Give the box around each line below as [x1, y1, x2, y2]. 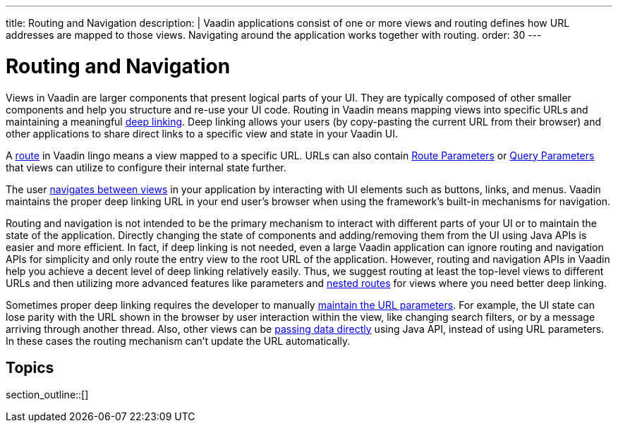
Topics [6, 358, 54, 377]
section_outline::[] [6, 389, 89, 401]
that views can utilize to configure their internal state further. [6, 161, 286, 173]
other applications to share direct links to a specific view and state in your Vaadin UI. [6, 127, 398, 140]
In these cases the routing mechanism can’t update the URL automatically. [6, 334, 351, 347]
